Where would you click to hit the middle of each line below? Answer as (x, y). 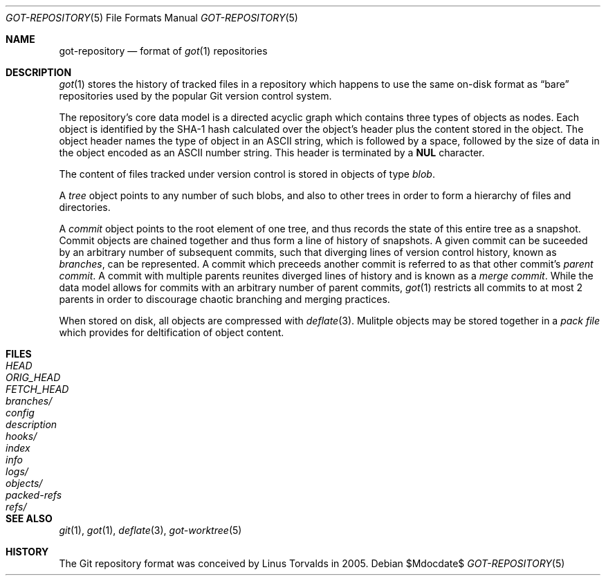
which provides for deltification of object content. (172, 332)
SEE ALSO (29, 518)
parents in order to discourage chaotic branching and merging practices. (224, 299)
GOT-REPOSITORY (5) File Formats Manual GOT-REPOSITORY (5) (152, 18)
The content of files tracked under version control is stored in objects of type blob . (247, 174)
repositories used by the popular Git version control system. (195, 96)
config (20, 413)
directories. (85, 207)
